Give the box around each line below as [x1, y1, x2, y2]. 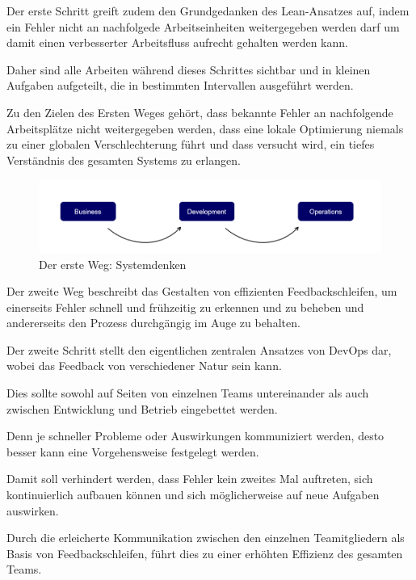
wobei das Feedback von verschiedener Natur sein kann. [6, 357, 282, 374]
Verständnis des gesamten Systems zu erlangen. [6, 151, 241, 168]
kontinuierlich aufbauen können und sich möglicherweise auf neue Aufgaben [6, 486, 380, 503]
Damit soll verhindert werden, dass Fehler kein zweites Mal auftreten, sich [6, 470, 373, 487]
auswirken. [6, 502, 59, 519]
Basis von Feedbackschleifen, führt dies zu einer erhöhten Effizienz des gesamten [6, 544, 403, 561]
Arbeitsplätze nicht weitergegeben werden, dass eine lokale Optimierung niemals [6, 120, 404, 137]
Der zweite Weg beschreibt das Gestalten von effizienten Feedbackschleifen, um [6, 283, 397, 300]
